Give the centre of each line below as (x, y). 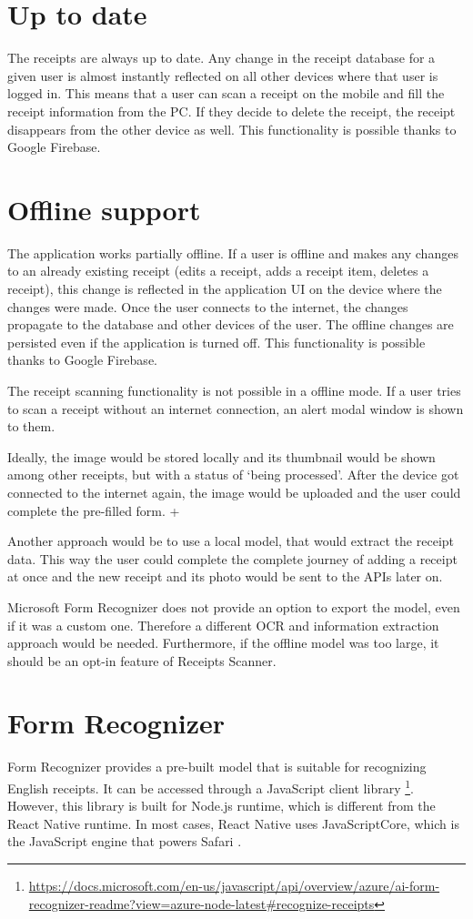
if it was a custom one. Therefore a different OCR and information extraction (223, 625)
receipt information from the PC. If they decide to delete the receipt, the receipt (231, 111)
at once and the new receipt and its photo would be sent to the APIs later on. (225, 576)
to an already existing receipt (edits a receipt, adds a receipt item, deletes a (218, 271)
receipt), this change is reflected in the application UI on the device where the (225, 288)
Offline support (104, 209)
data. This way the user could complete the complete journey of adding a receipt (232, 558)
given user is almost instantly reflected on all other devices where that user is (223, 75)
